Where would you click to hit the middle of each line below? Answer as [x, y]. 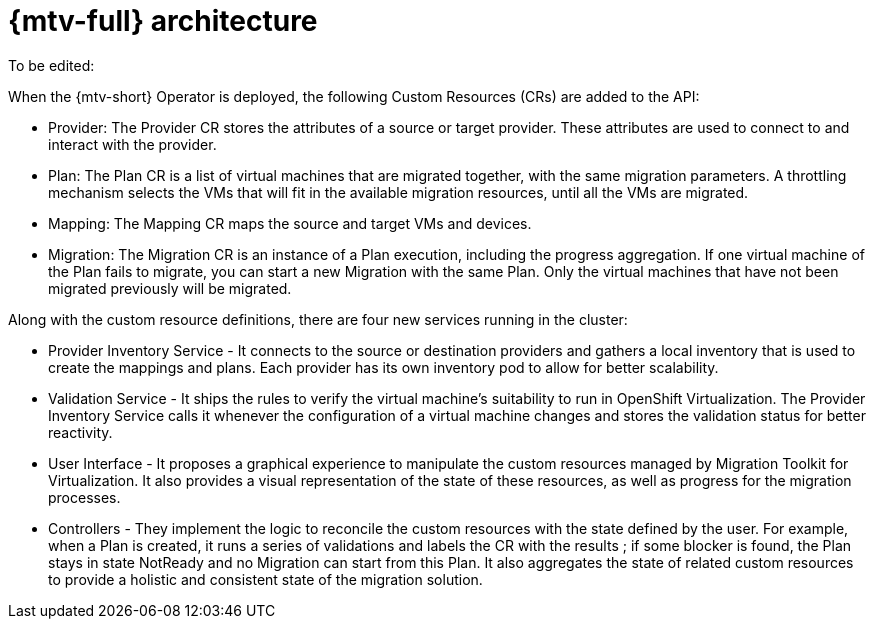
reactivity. [80, 432]
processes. [84, 497]
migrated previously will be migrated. [170, 288]
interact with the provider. [132, 144]
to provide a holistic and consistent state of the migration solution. [265, 579]
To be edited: [51, 65]
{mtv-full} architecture [163, 21]
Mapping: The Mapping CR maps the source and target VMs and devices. [290, 223]
